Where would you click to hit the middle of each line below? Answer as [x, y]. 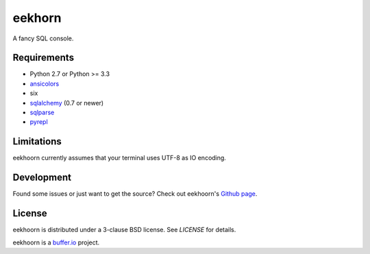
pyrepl [39, 122]
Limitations [37, 141]
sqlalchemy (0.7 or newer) [67, 103]
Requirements [44, 58]
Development [42, 178]
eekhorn [37, 18]
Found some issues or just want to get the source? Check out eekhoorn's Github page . [135, 194]
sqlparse [42, 112]
